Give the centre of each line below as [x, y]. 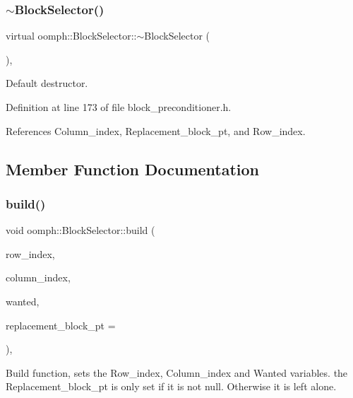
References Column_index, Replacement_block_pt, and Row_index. [156, 130]
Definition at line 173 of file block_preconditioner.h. [119, 107]
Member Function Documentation [133, 169]
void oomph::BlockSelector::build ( [80, 230]
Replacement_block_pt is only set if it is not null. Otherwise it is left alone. [171, 386]
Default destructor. [47, 83]
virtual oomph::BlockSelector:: [71, 36]
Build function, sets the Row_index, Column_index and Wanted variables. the [177, 372]
